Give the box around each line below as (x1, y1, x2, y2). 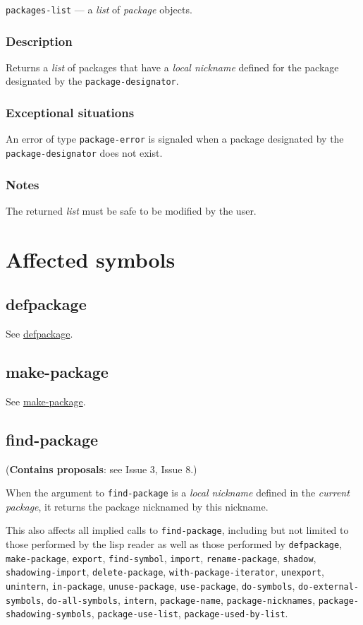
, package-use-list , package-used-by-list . (91, 606, 288, 621)
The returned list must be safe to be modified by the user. (6, 203, 257, 218)
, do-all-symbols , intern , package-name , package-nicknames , (41, 592, 316, 607)
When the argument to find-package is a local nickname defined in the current (6, 485, 350, 500)
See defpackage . (6, 326, 73, 341)
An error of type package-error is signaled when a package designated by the (6, 131, 344, 146)
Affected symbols (6, 244, 176, 273)
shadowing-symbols (6, 609, 92, 620)
